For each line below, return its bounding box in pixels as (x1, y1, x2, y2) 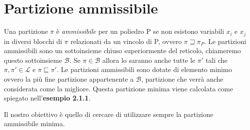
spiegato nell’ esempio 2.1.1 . (4, 93, 91, 103)
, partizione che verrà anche (141, 73, 223, 84)
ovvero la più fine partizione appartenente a (4, 73, 134, 84)
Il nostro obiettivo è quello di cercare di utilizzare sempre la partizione (4, 109, 214, 119)
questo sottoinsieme (4, 55, 62, 65)
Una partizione (4, 26, 48, 36)
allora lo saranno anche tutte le (102, 55, 196, 65)
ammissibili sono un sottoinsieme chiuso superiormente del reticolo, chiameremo (4, 45, 241, 56)
